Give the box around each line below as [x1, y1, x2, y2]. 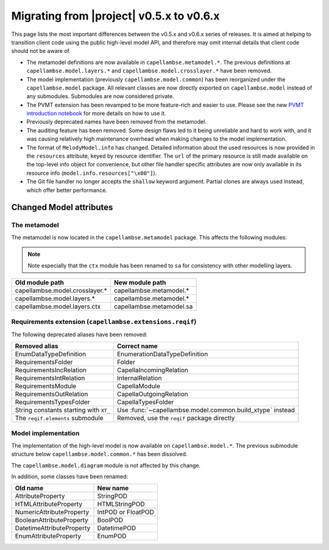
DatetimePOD [97, 524, 136, 532]
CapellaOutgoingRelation [116, 390, 188, 398]
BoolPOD [97, 516, 124, 524]
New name [97, 484, 129, 493]
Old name [15, 484, 44, 493]
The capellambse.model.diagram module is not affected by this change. [11, 462, 201, 469]
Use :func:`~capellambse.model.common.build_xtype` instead [116, 406, 295, 414]
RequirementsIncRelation [15, 366, 87, 375]
